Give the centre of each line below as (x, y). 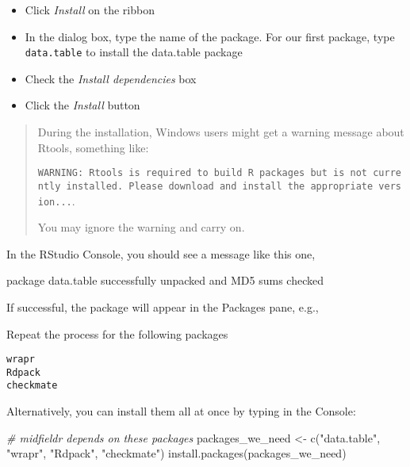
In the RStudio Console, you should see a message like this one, (161, 253)
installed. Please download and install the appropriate (220, 186)
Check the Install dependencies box (111, 78)
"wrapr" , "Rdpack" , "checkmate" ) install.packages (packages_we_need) (176, 453)
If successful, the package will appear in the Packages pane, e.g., (163, 306)
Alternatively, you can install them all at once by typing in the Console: (181, 411)
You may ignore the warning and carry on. (141, 227)
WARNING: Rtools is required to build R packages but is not (203, 173)
